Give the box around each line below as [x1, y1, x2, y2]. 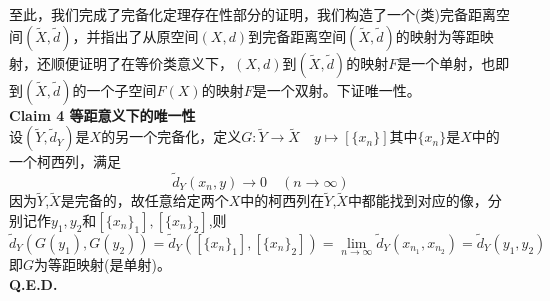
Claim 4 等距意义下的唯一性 [9, 104, 196, 125]
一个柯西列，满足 [9, 151, 121, 172]
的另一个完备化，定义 [101, 126, 242, 147]
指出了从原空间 [100, 25, 199, 46]
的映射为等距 [395, 25, 480, 46]
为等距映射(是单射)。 [34, 254, 171, 275]
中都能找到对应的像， [347, 190, 488, 211]
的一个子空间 [72, 79, 157, 100]
